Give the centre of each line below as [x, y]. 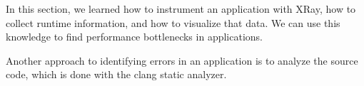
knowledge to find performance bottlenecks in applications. [134, 37]
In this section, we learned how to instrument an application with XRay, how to [181, 9]
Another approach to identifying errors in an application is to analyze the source [182, 60]
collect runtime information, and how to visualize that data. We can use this [173, 22]
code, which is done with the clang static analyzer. [116, 74]
